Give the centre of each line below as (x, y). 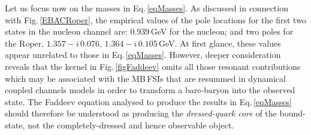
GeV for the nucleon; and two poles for (222, 31)
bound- (292, 113)
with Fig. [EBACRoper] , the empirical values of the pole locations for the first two (155, 19)
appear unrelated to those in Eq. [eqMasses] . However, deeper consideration (143, 55)
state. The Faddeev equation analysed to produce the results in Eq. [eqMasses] (148, 101)
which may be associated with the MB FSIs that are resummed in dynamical (145, 78)
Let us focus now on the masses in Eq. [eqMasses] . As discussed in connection (147, 8)
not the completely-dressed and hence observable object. (131, 125)
